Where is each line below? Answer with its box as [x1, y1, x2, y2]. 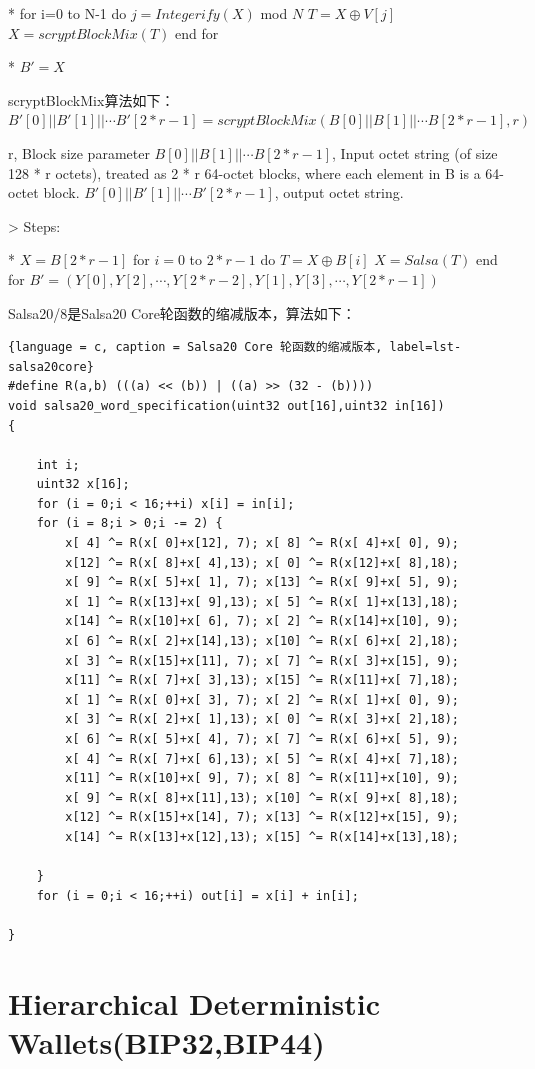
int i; [36, 457, 80, 472]
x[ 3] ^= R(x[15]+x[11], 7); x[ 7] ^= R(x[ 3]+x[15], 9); [65, 653, 460, 668]
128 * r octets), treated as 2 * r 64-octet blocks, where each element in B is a [8, 162, 481, 183]
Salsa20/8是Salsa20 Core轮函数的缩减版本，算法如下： [8, 302, 356, 323]
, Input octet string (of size [332, 142, 498, 163]
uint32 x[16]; [36, 477, 130, 492]
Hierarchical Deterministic [8, 982, 380, 1023]
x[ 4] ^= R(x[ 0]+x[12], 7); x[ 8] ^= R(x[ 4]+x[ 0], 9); [65, 536, 460, 551]
